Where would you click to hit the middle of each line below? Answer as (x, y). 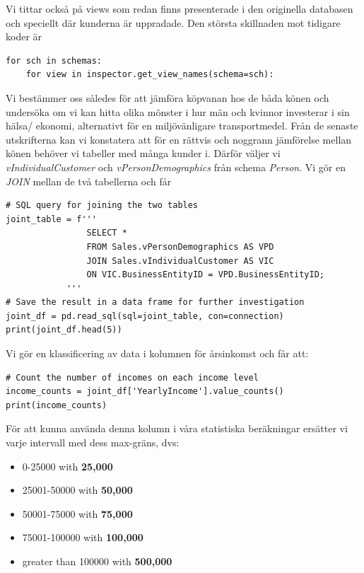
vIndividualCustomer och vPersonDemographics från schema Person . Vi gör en (176, 167)
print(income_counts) (57, 405)
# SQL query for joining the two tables (102, 206)
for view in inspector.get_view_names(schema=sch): (150, 75)
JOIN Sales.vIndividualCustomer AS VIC (180, 261)
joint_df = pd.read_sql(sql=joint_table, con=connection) (145, 316)
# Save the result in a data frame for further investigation (155, 302)
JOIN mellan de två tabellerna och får (89, 181)
